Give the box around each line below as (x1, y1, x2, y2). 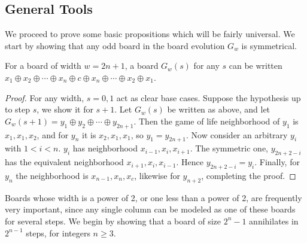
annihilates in (249, 214, 299, 227)
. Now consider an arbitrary (186, 128, 288, 141)
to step (5, 103, 31, 116)
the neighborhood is (16, 169, 89, 181)
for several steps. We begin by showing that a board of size (5, 214, 221, 227)
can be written (229, 59, 282, 72)
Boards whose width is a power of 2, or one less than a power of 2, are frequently (5, 191, 302, 203)
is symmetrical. (241, 39, 297, 51)
